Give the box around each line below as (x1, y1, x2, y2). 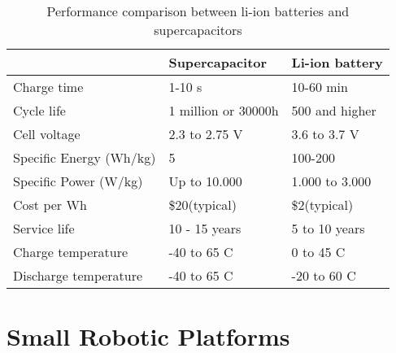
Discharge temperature (13, 266, 143, 285)
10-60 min (291, 77, 348, 96)
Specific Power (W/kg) (13, 172, 143, 190)
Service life (13, 219, 75, 238)
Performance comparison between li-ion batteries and (46, 2, 350, 20)
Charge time (13, 77, 84, 96)
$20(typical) (168, 195, 237, 214)
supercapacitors (154, 20, 242, 39)
